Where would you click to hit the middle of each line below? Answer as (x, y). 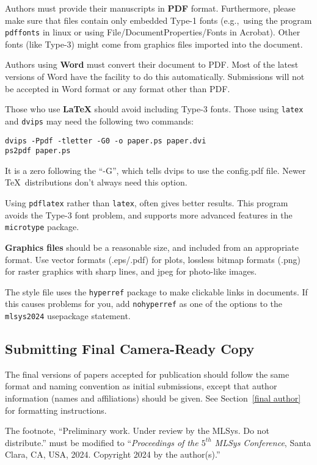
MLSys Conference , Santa (263, 442)
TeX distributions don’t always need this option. (96, 182)
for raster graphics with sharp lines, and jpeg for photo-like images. (131, 271)
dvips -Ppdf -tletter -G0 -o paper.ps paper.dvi (106, 141)
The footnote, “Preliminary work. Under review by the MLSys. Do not (137, 431)
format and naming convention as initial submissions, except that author (141, 386)
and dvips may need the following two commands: (99, 121)
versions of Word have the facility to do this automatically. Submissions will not (155, 77)
